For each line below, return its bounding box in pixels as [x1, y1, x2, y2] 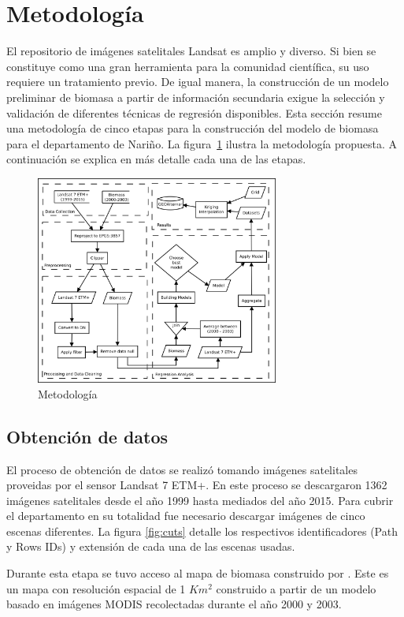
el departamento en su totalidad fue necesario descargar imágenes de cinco [6, 507, 365, 524]
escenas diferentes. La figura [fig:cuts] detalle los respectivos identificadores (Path [6, 522, 398, 539]
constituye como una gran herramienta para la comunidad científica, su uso [6, 58, 369, 74]
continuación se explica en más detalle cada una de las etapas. [6, 151, 306, 167]
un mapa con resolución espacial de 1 [6, 580, 186, 596]
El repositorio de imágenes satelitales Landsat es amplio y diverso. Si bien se [6, 43, 376, 59]
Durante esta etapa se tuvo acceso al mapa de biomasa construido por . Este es [6, 565, 389, 581]
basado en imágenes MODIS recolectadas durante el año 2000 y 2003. [6, 596, 342, 612]
